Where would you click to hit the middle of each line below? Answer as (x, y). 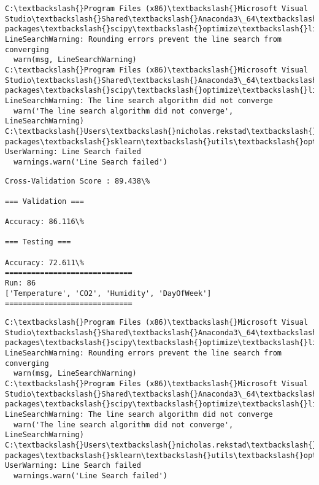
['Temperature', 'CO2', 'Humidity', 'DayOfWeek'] (108, 293)
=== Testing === (38, 242)
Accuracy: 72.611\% (44, 262)
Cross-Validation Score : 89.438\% (78, 181)
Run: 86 (21, 283)
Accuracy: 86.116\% (44, 222)
